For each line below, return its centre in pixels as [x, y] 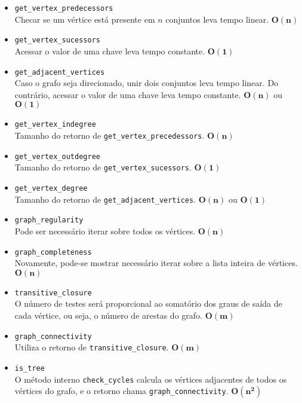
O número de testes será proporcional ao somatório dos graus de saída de [148, 303]
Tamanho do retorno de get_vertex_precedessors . [110, 135]
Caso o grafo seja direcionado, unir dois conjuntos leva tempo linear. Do [147, 83]
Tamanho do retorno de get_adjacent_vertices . [105, 199]
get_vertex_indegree [55, 125]
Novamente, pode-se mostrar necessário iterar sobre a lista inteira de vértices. [156, 263]
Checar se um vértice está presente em [85, 19]
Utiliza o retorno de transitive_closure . [92, 347]
